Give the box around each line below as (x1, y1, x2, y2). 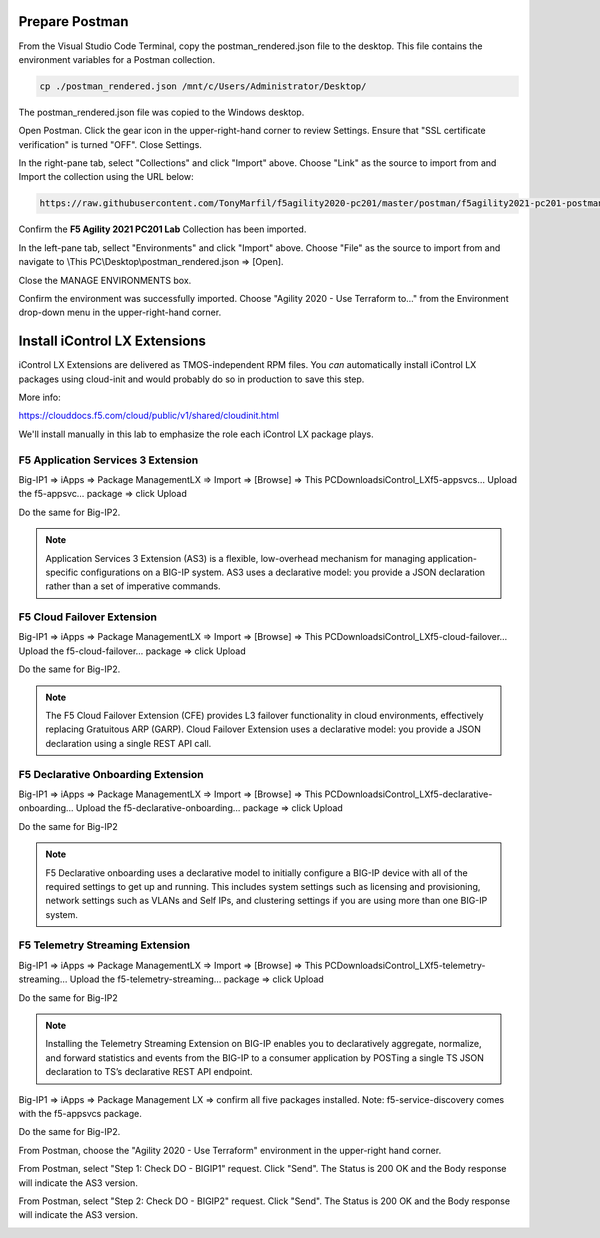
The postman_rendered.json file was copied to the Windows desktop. (18, 106, 305, 118)
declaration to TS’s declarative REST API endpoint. (45, 1066, 254, 1078)
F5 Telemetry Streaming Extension (18, 938, 190, 952)
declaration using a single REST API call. (45, 737, 212, 749)
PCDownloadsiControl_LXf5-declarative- (324, 788, 493, 800)
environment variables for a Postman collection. (18, 53, 215, 65)
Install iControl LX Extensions (18, 333, 207, 350)
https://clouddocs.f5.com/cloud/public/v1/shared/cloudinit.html (18, 410, 280, 422)
